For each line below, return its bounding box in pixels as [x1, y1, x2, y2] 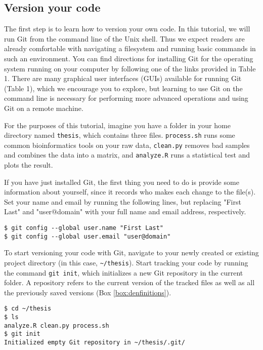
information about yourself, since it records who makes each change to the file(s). [4, 186, 256, 197]
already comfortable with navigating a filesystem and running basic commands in [4, 43, 256, 54]
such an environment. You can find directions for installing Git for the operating [4, 53, 253, 63]
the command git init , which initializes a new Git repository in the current [4, 267, 243, 278]
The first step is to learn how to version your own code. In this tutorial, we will [4, 23, 250, 34]
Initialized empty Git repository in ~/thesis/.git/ [4, 339, 185, 346]
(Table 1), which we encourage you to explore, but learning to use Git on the [4, 83, 243, 93]
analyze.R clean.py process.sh [4, 322, 109, 329]
